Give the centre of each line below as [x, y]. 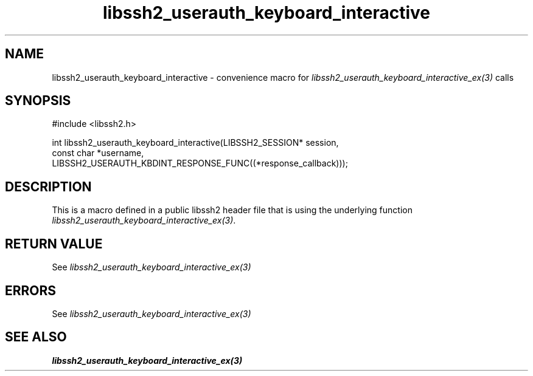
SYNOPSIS [38, 101]
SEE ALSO [36, 337]
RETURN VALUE [54, 244]
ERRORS [31, 290]
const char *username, [98, 153]
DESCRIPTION [48, 186]
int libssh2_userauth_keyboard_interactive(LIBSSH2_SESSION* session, [195, 143]
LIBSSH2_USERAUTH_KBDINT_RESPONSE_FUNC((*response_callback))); [200, 163]
